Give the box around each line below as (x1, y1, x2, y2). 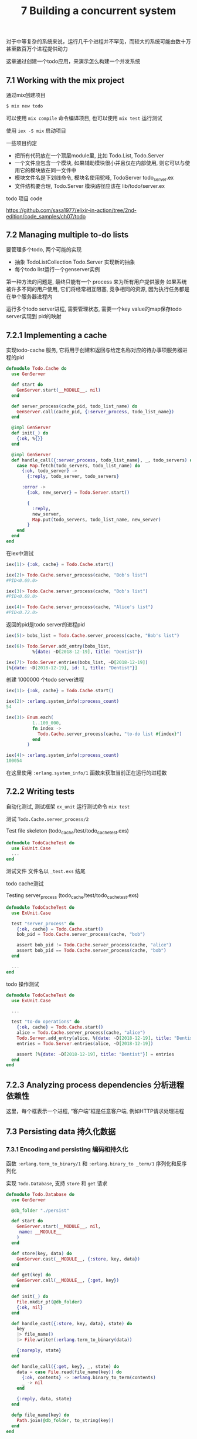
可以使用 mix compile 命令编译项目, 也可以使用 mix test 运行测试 (6, 114, 162, 122)
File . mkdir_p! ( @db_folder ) (16, 1299, 83, 1305)
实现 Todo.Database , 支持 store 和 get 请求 (6, 1179, 108, 1187)
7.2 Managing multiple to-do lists (6, 230, 129, 240)
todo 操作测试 (6, 980, 39, 988)
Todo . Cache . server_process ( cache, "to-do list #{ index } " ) (37, 731, 182, 737)
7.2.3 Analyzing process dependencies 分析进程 (6, 1080, 185, 1090)
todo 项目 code (6, 195, 43, 202)
